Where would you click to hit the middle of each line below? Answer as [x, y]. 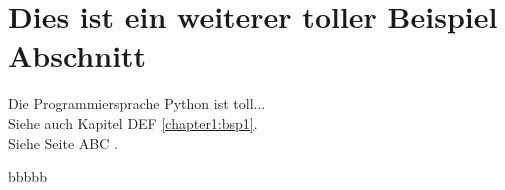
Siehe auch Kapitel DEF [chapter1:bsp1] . [133, 122]
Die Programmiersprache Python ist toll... [137, 103]
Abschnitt [77, 55]
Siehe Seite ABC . [63, 142]
